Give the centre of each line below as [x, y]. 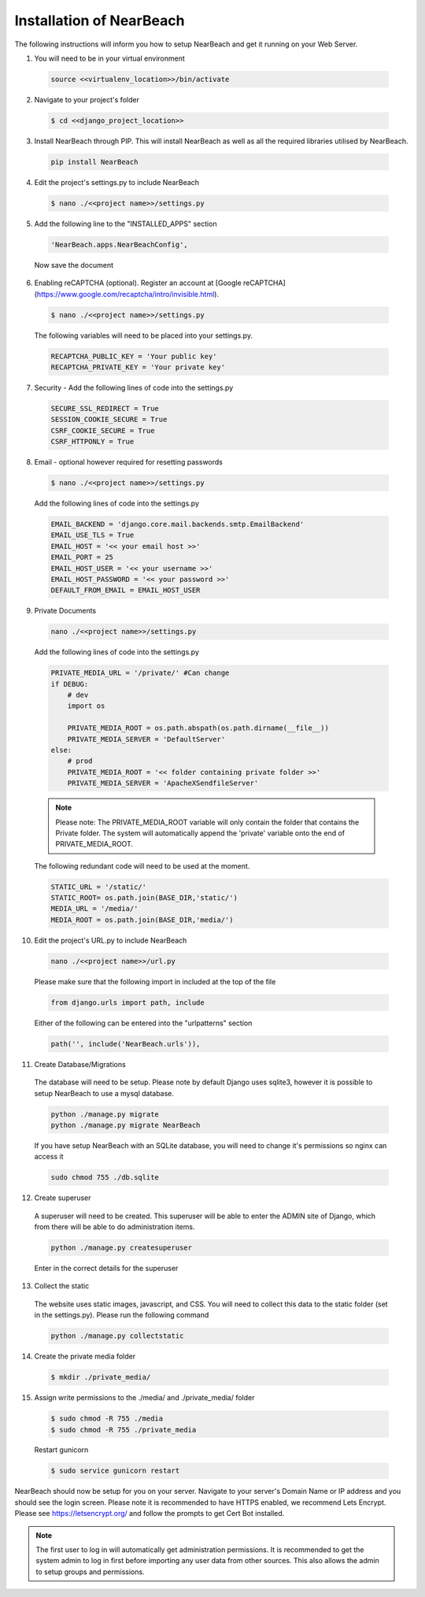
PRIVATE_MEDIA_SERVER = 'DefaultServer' [146, 739]
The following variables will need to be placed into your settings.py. [144, 335]
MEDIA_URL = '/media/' [94, 909]
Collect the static [62, 1286]
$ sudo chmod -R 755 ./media [107, 1419]
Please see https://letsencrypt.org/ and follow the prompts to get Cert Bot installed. [150, 1514]
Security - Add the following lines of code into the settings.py [134, 387]
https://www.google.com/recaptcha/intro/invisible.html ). [128, 294]
